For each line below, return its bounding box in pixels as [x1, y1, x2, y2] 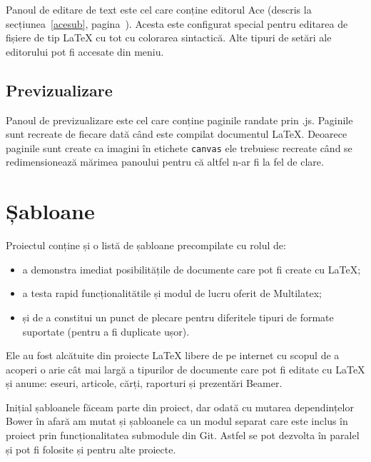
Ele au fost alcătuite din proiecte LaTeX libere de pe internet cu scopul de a [6, 348, 340, 363]
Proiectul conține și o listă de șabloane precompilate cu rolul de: [6, 238, 286, 253]
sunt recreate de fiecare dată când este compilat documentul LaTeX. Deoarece [6, 126, 347, 141]
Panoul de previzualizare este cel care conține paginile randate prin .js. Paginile [6, 112, 353, 127]
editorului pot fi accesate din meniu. [6, 44, 164, 59]
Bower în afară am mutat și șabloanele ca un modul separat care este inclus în [6, 413, 348, 428]
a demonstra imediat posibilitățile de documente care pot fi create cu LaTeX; [22, 261, 361, 276]
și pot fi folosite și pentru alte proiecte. [6, 441, 176, 456]
